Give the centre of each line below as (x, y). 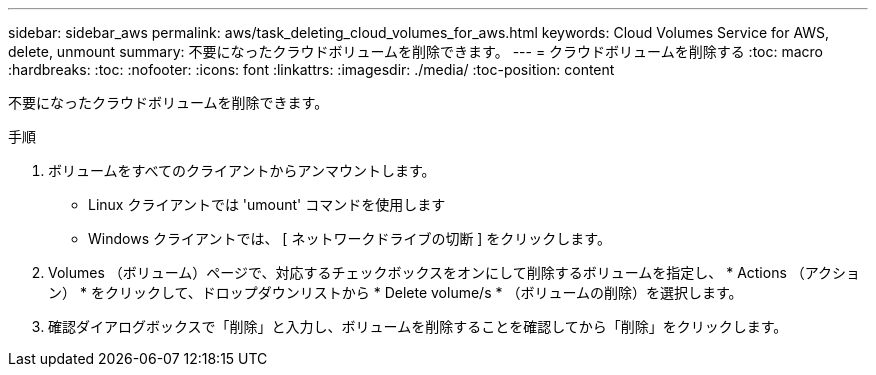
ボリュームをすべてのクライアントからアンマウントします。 (242, 170)
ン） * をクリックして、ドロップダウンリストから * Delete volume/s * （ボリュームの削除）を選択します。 (395, 292)
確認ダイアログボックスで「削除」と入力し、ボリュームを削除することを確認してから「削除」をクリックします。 (418, 326)
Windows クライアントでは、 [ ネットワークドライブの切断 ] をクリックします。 (349, 238)
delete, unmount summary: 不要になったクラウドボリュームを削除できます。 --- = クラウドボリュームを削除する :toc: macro (416, 51)
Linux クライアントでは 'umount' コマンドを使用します (267, 204)
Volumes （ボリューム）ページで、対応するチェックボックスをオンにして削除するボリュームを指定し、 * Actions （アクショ (454, 272)
